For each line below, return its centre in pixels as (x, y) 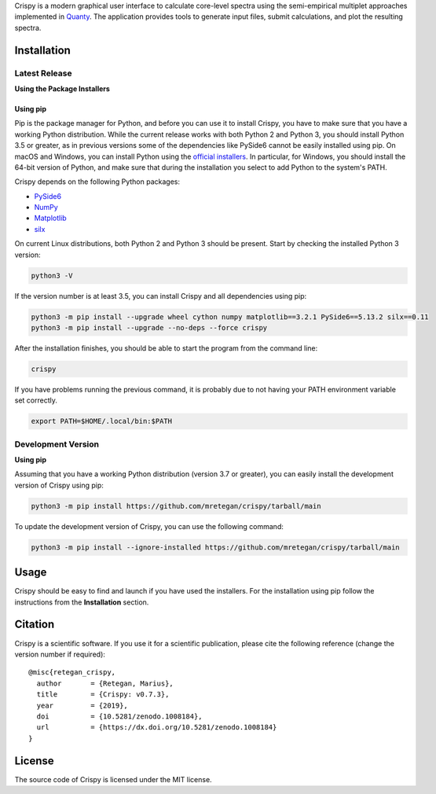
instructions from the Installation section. (82, 602)
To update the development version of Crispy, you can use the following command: (149, 526)
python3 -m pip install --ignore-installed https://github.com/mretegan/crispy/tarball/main (215, 547)
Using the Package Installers (62, 88)
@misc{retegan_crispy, (72, 673)
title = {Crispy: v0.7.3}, (103, 695)
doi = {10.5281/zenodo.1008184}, (120, 716)
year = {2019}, (82, 705)
